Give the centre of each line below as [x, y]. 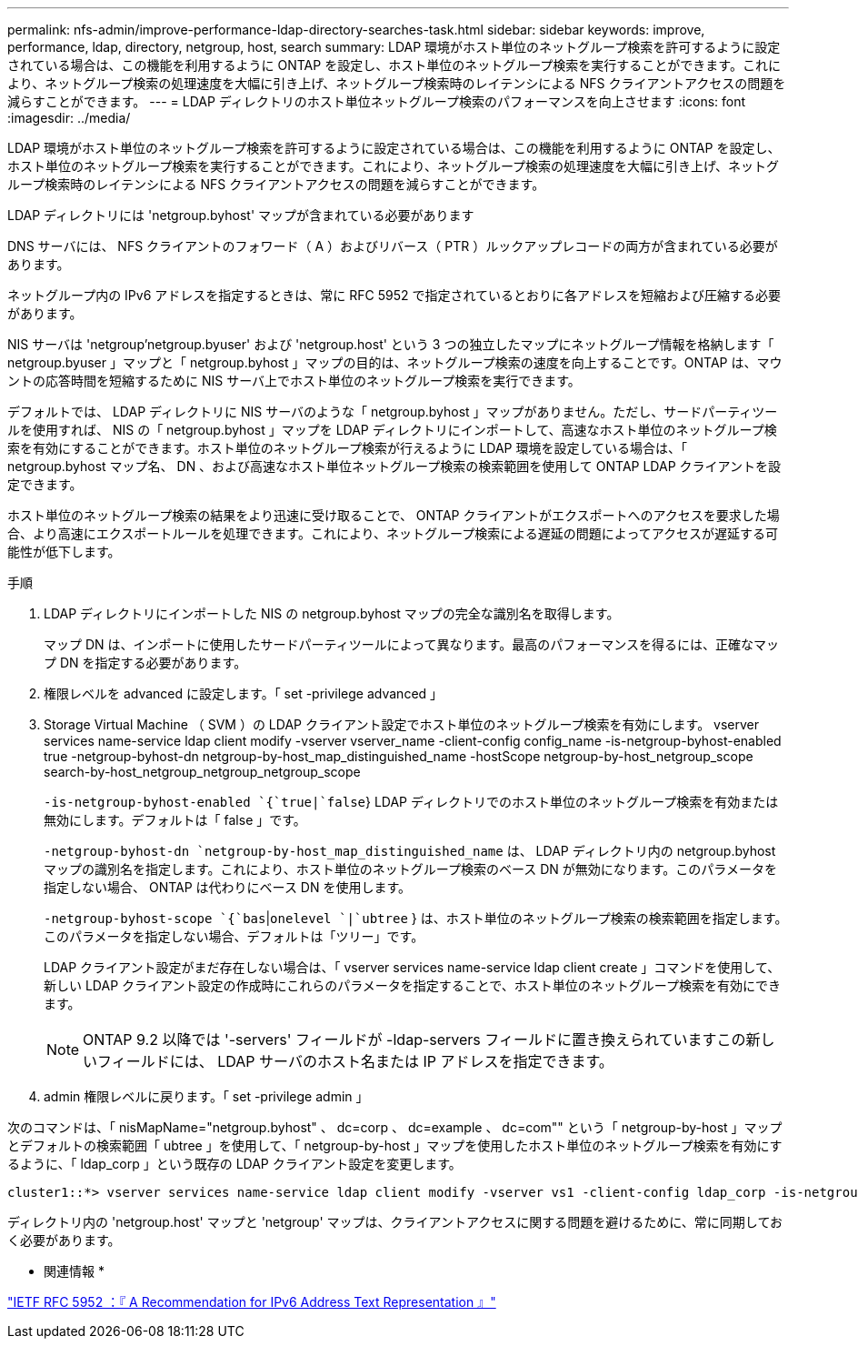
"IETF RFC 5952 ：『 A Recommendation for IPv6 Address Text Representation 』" [252, 1302]
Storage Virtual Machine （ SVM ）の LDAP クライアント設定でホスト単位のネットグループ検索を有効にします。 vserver [402, 724]
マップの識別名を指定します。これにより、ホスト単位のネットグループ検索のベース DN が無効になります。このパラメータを [410, 869]
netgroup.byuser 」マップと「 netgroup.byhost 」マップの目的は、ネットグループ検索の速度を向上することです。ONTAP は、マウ [395, 362]
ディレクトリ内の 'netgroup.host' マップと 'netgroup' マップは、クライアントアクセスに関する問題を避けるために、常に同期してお [395, 1222]
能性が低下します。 [64, 552]
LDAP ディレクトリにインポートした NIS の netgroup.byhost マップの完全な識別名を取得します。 [332, 613]
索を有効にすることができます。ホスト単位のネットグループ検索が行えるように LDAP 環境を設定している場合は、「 [348, 448]
